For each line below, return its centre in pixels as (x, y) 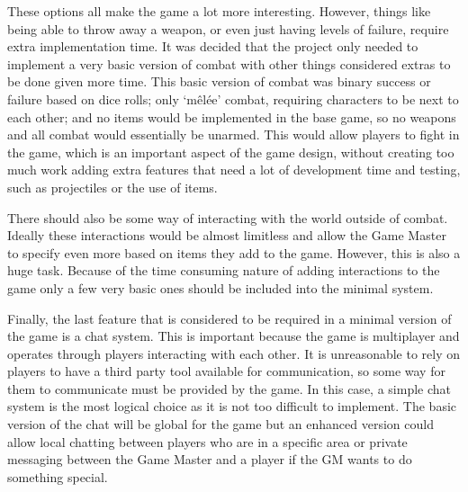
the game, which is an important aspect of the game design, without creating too (231, 152)
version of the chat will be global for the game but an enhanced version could (220, 424)
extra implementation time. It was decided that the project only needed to (213, 46)
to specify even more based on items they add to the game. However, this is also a (234, 252)
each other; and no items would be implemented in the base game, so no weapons (232, 116)
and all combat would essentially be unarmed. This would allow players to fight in (234, 134)
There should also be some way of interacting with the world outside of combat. (228, 217)
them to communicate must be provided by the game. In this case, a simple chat (229, 388)
